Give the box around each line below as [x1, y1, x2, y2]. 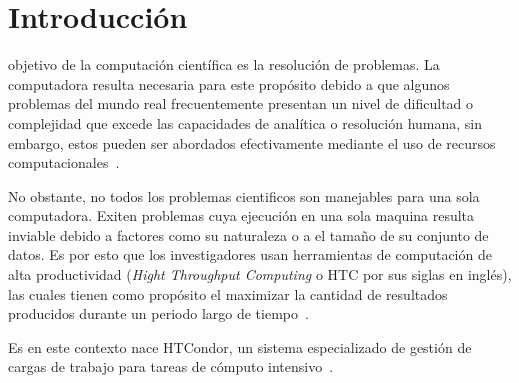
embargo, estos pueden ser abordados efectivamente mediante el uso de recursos [8, 132, 496, 153]
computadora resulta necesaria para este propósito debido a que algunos [8, 73, 450, 94]
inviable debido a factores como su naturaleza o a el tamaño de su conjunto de [8, 224, 489, 245]
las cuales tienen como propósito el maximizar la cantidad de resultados [8, 283, 448, 304]
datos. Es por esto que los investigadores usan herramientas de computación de [8, 244, 492, 265]
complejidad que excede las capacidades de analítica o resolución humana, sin [8, 112, 482, 133]
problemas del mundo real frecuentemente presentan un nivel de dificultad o [8, 93, 474, 114]
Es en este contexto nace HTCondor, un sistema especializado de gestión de [8, 336, 472, 357]
